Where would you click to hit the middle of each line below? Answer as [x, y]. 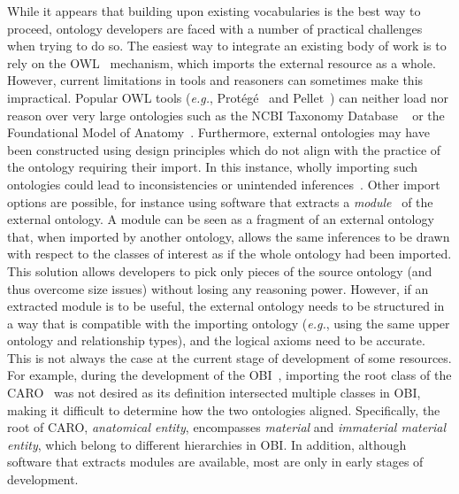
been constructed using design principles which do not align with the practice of [224, 149]
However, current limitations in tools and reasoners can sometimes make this [215, 80]
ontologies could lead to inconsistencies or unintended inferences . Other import [224, 184]
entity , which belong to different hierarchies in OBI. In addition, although [207, 444]
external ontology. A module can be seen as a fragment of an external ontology [221, 219]
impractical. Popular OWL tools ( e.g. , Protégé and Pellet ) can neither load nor [228, 97]
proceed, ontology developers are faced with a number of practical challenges [215, 28]
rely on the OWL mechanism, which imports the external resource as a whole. [222, 62]
